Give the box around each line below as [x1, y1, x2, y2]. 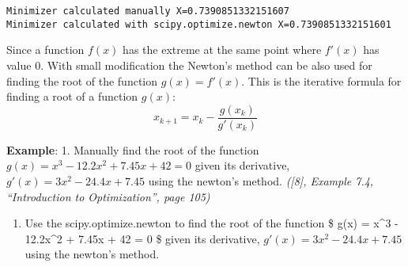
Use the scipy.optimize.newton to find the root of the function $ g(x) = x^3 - [25, 215, 399, 231]
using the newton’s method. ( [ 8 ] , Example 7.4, [148, 172, 374, 189]
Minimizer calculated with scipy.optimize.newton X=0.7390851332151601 [6, 18, 391, 30]
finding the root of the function [6, 72, 158, 89]
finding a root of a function [6, 88, 138, 105]
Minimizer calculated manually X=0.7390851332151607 [6, 6, 289, 17]
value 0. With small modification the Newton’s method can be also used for [6, 56, 372, 73]
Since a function [6, 41, 85, 58]
